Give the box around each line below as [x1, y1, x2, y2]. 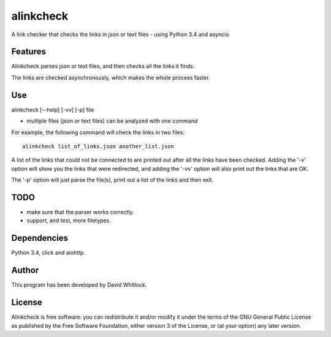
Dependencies [11, 233, 69, 243]
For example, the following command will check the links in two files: [11, 129, 185, 136]
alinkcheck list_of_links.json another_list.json [22, 143, 175, 150]
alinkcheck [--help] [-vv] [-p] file [11, 106, 94, 113]
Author [11, 265, 39, 276]
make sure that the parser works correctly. [26, 208, 134, 216]
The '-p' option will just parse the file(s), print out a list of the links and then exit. [11, 176, 214, 184]
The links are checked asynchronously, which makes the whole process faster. [11, 74, 211, 81]
